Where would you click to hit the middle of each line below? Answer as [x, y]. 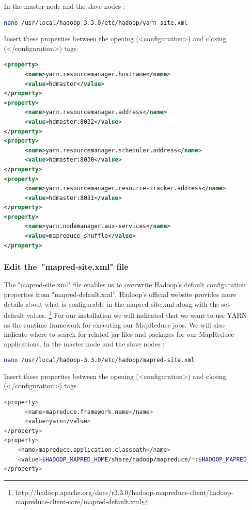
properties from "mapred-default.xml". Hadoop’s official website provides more [120, 294]
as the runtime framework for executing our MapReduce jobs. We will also [114, 324]
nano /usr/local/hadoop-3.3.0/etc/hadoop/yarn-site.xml [96, 23]
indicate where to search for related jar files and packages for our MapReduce [119, 334]
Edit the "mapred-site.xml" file [66, 267]
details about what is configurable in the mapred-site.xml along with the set [117, 304]
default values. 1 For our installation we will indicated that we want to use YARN [126, 314]
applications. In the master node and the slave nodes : [84, 343]
